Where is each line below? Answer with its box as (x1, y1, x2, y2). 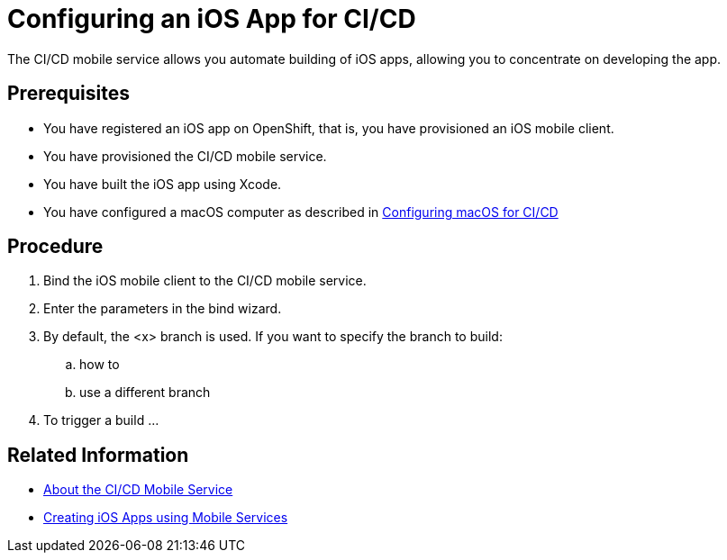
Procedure (7, 235, 104, 258)
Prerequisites (7, 82, 130, 105)
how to (79, 357, 120, 373)
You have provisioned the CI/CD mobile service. (43, 148, 327, 164)
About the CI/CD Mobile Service (43, 482, 233, 498)
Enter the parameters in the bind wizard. (43, 301, 282, 317)
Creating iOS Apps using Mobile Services (43, 510, 288, 526)
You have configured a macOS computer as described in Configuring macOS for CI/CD (43, 203, 559, 220)
